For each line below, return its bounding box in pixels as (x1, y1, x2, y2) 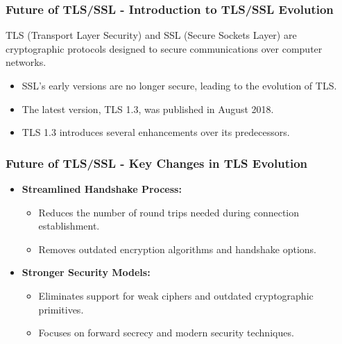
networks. (6, 55, 46, 69)
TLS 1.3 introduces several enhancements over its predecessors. (22, 125, 290, 139)
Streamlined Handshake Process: (22, 182, 182, 196)
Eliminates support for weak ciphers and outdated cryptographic (38, 288, 314, 302)
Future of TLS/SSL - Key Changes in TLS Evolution (6, 154, 308, 171)
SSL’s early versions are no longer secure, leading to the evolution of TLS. (22, 78, 337, 92)
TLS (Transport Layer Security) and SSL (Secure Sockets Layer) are (6, 28, 297, 42)
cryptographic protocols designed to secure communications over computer (6, 41, 323, 55)
